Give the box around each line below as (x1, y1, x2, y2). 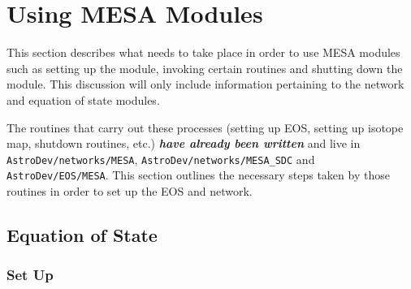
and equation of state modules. (6, 91, 160, 108)
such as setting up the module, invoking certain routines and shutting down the (6, 59, 403, 76)
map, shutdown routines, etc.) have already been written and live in (6, 135, 361, 152)
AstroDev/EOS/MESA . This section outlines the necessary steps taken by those (6, 166, 390, 183)
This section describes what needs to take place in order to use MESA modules (6, 44, 400, 61)
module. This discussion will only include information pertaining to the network (6, 75, 405, 93)
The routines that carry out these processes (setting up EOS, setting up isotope (6, 119, 404, 136)
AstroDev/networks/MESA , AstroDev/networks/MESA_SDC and (6, 150, 315, 167)
